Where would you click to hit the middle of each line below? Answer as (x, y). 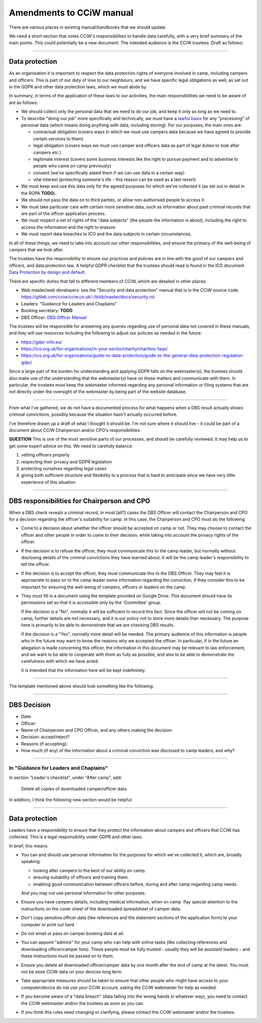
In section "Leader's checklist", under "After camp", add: (65, 777)
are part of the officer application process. (64, 213)
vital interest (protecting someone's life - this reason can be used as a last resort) (115, 179)
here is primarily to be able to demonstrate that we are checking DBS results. (98, 625)
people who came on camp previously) (72, 166)
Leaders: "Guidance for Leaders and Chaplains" (69, 303)
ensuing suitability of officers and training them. (81, 877)
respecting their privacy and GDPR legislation (66, 461)
